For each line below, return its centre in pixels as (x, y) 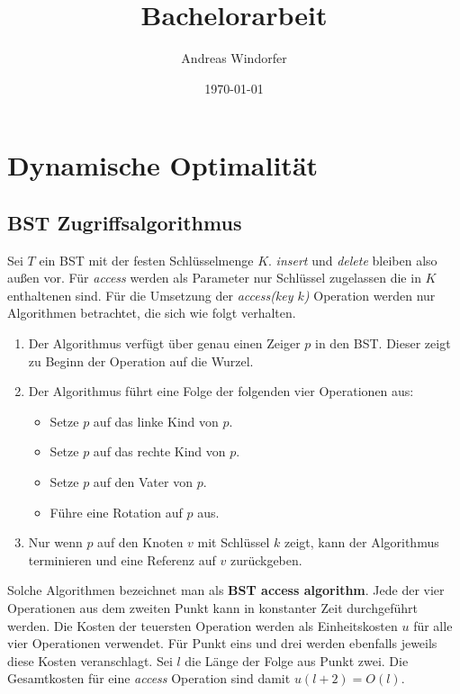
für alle (433, 625)
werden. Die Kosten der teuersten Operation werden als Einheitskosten (203, 625)
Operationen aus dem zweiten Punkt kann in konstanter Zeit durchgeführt (212, 608)
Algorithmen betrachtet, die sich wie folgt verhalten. (152, 313)
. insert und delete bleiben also (353, 260)
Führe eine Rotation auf (116, 512)
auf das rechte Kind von (159, 451)
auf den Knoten (140, 542)
